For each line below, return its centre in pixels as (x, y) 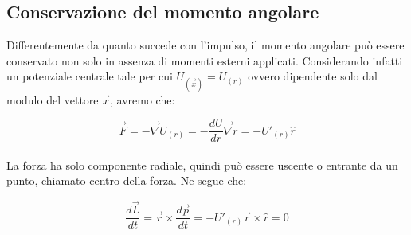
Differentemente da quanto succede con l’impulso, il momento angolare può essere (205, 45)
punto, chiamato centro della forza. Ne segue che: (127, 180)
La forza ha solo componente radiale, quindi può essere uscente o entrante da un (202, 164)
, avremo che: (143, 99)
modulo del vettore (53, 99)
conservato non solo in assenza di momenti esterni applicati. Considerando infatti (205, 60)
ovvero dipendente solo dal (313, 76)
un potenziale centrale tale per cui (90, 76)
